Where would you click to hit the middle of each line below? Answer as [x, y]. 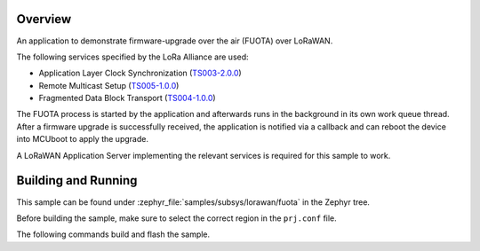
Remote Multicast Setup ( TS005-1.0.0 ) [109, 85]
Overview [44, 19]
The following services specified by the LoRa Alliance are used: [132, 57]
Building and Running [77, 180]
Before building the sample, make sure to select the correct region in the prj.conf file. [176, 218]
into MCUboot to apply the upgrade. [82, 139]
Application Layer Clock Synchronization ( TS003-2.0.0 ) [140, 73]
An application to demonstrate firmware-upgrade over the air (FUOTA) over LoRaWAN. [175, 41]
